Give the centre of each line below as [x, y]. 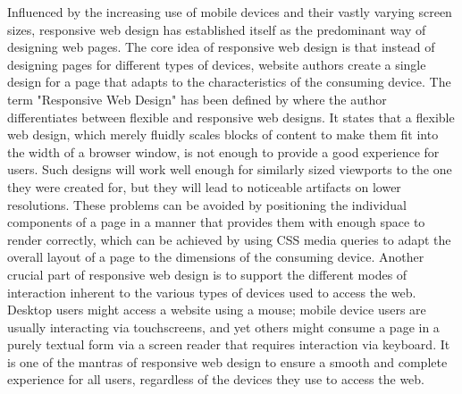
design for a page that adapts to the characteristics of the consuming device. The [229, 82]
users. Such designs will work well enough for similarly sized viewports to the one [230, 169]
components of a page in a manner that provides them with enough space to [216, 222]
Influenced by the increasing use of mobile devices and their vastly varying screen [230, 12]
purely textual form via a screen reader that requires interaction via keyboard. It [229, 344]
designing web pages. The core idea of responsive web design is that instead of [221, 47]
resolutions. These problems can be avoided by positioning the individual [207, 204]
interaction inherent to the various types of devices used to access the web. [212, 292]
